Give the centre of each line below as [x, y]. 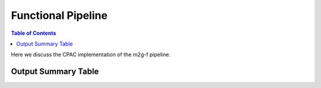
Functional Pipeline [59, 15]
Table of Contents [34, 33]
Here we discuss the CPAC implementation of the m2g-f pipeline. [91, 55]
